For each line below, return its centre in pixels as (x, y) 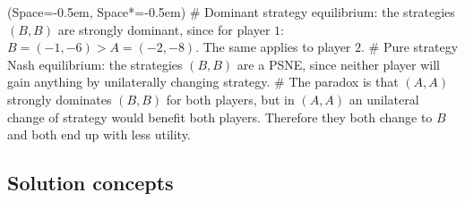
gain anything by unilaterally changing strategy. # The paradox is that (203, 82)
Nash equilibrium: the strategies (95, 64)
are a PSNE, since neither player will (338, 64)
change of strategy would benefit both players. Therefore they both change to (220, 117)
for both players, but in (230, 99)
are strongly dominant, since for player (164, 29)
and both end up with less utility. (99, 134)
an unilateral (384, 99)
